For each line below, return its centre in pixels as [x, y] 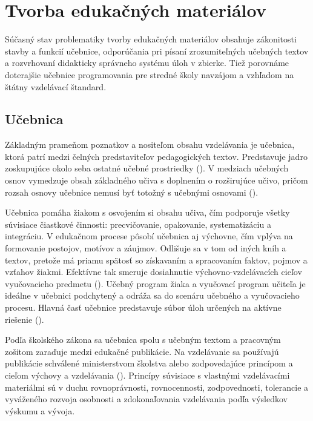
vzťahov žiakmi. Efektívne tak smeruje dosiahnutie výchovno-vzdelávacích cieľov [153, 272]
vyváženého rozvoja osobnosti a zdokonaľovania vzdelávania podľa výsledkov [146, 399]
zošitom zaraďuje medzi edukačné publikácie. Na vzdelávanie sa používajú [142, 351]
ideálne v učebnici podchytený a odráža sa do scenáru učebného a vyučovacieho [152, 295]
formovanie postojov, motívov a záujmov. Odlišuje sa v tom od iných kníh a [146, 248]
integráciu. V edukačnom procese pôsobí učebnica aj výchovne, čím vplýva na [149, 236]
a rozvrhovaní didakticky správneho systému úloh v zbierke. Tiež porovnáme [147, 63]
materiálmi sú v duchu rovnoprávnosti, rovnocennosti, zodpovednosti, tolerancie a [157, 387]
